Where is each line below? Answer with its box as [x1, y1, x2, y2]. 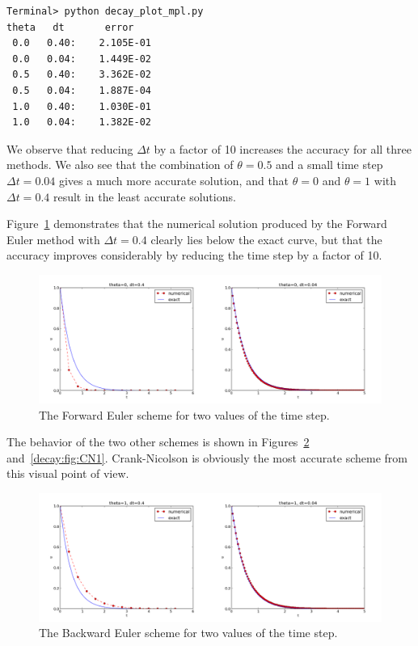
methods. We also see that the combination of [6, 156, 234, 173]
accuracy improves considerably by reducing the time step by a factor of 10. [6, 247, 382, 264]
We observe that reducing [6, 140, 133, 157]
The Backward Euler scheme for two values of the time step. [39, 624, 338, 641]
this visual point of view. [6, 465, 129, 482]
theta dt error [6, 21, 134, 33]
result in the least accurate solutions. [53, 188, 236, 205]
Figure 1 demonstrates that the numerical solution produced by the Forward [6, 215, 387, 232]
